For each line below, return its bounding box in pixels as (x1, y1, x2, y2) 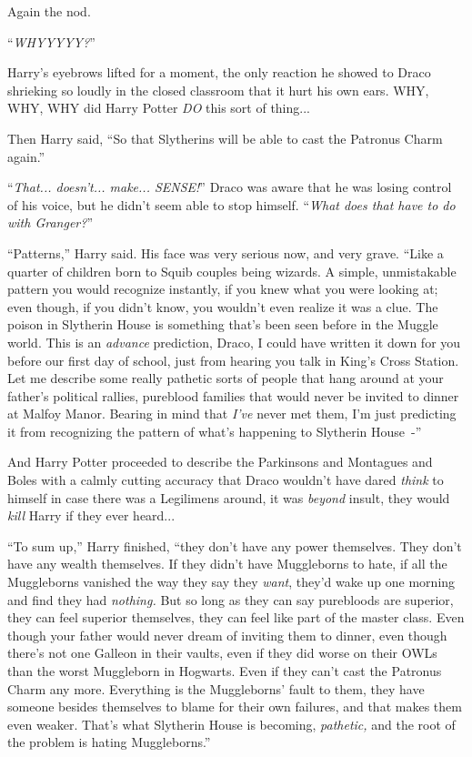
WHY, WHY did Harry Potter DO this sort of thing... (7, 98, 310, 117)
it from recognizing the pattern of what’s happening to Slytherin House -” (7, 421, 422, 440)
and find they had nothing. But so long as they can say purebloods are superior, (7, 590, 454, 609)
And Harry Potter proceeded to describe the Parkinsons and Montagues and (7, 452, 433, 471)
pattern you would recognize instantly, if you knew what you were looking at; (7, 279, 438, 298)
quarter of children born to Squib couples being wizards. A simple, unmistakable (7, 261, 457, 280)
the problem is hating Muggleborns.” (7, 732, 211, 752)
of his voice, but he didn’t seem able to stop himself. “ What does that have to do (7, 195, 456, 214)
